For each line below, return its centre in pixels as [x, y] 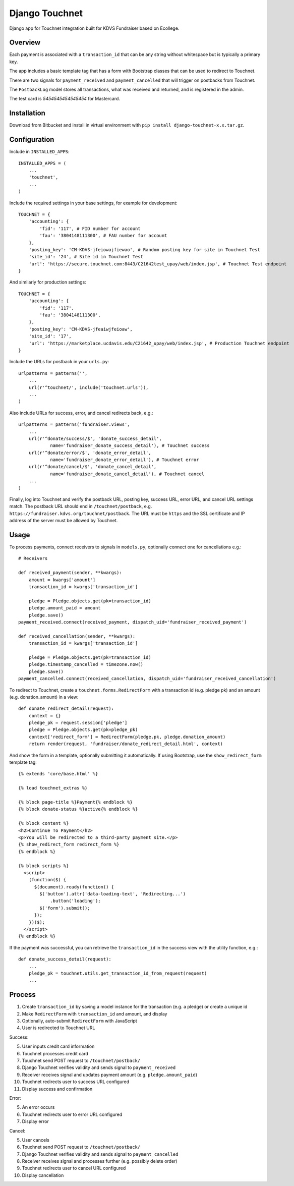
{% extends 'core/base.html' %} [58, 774]
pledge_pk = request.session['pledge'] [78, 723]
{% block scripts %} [44, 866]
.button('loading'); [75, 901]
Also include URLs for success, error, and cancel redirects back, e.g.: [81, 413]
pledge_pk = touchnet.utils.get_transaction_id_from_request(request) [118, 973]
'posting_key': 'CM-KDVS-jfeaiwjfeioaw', [81, 329]
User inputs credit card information [58, 1046]
